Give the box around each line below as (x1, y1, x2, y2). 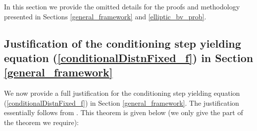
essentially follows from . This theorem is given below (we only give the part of (4, 107, 243, 118)
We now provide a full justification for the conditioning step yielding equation (4, 88, 240, 98)
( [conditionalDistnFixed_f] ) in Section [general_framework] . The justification (4, 97, 239, 108)
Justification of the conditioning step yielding (4, 35, 241, 51)
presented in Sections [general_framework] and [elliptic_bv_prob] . (4, 11, 206, 21)
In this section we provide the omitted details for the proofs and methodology (4, 1, 240, 11)
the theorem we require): (4, 117, 79, 127)
